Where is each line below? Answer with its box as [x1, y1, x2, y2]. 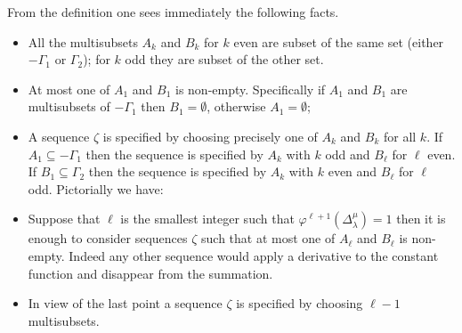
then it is [396, 209, 446, 228]
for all [383, 126, 417, 145]
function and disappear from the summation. [28, 264, 273, 282]
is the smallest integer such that [120, 209, 295, 228]
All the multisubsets [28, 32, 138, 51]
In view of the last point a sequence [28, 294, 223, 313]
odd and [325, 144, 370, 163]
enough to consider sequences [28, 229, 188, 248]
